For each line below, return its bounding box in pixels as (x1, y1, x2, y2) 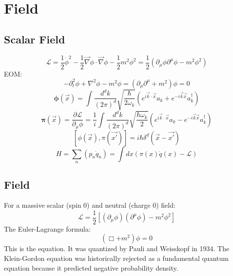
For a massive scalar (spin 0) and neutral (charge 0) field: (4, 200, 175, 210)
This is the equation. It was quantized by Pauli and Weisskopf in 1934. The (4, 243, 230, 254)
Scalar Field (4, 31, 65, 46)
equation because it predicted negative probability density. (4, 262, 178, 273)
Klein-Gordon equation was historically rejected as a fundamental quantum (4, 253, 229, 263)
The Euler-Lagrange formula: (4, 223, 91, 234)
